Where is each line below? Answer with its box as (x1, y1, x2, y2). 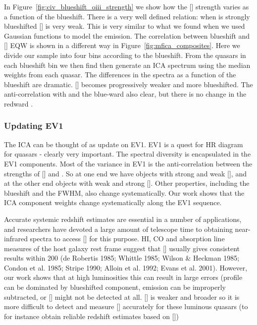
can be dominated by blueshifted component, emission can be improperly (4, 282, 226, 292)
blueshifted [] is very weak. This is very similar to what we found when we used (4, 21, 245, 31)
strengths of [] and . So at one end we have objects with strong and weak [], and (4, 168, 247, 178)
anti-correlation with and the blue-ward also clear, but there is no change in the (4, 89, 247, 99)
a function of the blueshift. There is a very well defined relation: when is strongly (4, 11, 250, 21)
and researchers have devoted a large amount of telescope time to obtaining (4, 223, 233, 234)
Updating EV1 (4, 119, 63, 132)
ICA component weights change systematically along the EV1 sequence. (4, 197, 222, 208)
